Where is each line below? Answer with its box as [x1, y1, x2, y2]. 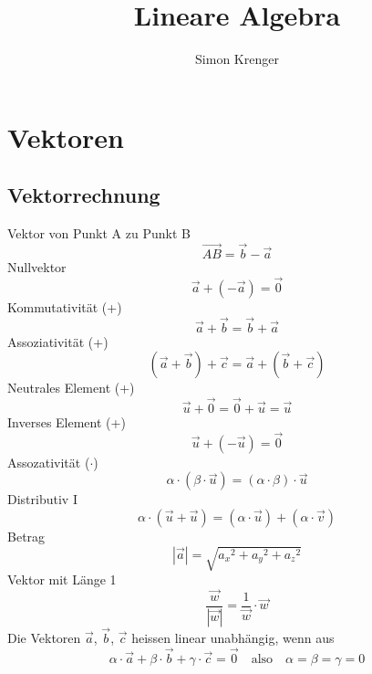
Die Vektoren [7, 628, 81, 648]
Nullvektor [7, 257, 67, 276]
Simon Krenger [195, 49, 279, 68]
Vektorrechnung [7, 181, 160, 209]
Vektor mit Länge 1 [7, 570, 117, 589]
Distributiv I [7, 490, 77, 509]
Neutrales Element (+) [7, 378, 135, 397]
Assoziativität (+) [7, 332, 108, 351]
